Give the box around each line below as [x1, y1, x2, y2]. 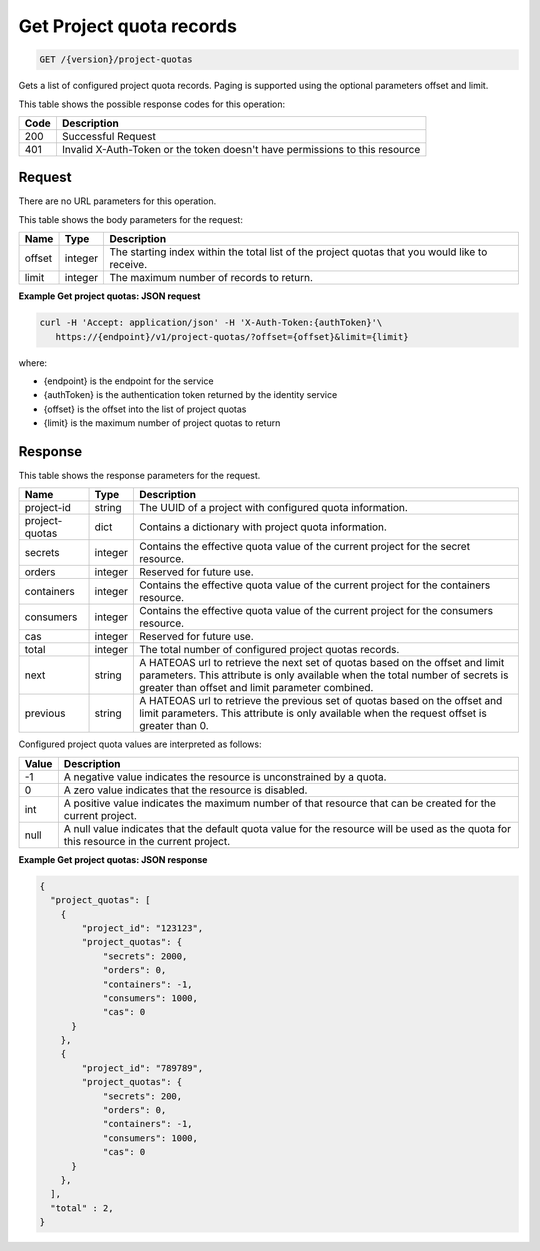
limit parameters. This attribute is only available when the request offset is [138, 706, 487, 720]
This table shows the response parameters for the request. [18, 470, 261, 482]
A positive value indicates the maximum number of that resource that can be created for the [63, 796, 497, 810]
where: [18, 356, 48, 369]
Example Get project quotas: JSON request [18, 290, 201, 302]
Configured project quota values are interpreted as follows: [18, 738, 262, 750]
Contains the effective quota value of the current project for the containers [138, 578, 491, 592]
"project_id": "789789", [81, 1062, 204, 1074]
